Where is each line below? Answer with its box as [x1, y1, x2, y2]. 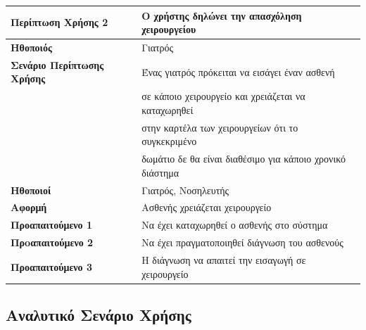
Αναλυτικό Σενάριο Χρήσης [6, 303, 191, 325]
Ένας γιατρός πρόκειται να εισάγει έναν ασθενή [141, 64, 335, 79]
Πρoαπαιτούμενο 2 [11, 235, 94, 250]
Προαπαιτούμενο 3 [11, 259, 93, 274]
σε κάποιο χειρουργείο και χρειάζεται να [141, 89, 305, 103]
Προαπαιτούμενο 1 [11, 217, 93, 232]
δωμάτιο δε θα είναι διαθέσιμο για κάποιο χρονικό [141, 151, 346, 166]
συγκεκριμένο [141, 134, 197, 148]
